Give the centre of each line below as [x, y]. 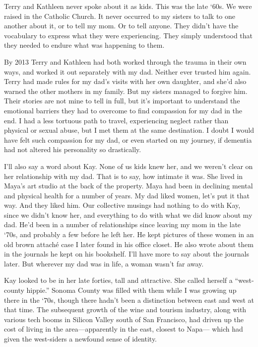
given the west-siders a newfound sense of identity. [81, 339]
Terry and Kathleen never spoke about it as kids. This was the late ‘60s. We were [128, 6]
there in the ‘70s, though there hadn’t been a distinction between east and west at [129, 300]
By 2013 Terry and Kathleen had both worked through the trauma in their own [125, 61]
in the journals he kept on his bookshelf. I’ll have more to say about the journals [127, 254]
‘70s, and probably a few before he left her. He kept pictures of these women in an [129, 234]
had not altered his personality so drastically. [73, 149]
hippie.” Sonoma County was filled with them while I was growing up [131, 290]
